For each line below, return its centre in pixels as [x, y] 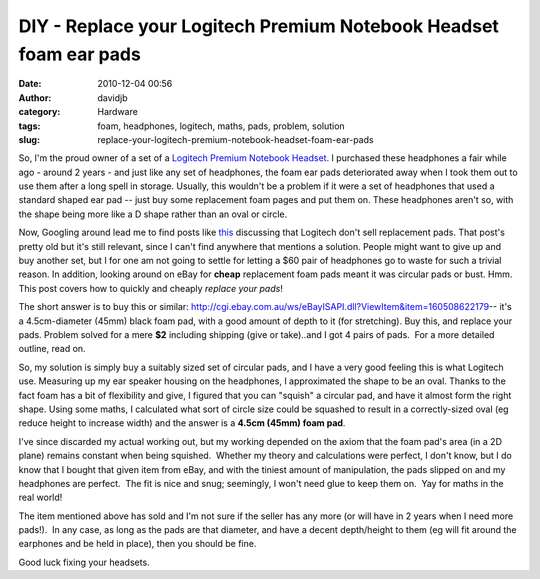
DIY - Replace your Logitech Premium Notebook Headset [259, 26]
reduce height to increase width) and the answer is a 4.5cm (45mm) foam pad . [182, 423]
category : [39, 112]
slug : [29, 139]
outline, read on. [52, 349]
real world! [40, 497]
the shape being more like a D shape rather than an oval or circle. [153, 214]
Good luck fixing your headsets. [84, 562]
